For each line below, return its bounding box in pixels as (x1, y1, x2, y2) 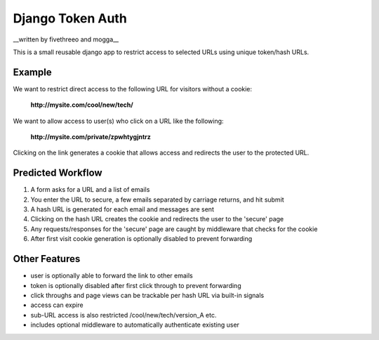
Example (13, 66, 52, 78)
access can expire (30, 301, 84, 309)
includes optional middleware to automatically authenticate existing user (30, 320, 240, 329)
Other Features (13, 253, 81, 265)
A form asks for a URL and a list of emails (30, 185, 150, 194)
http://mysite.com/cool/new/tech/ (30, 100, 133, 109)
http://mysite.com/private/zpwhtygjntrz (30, 133, 151, 141)
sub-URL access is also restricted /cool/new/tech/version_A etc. (30, 310, 217, 319)
